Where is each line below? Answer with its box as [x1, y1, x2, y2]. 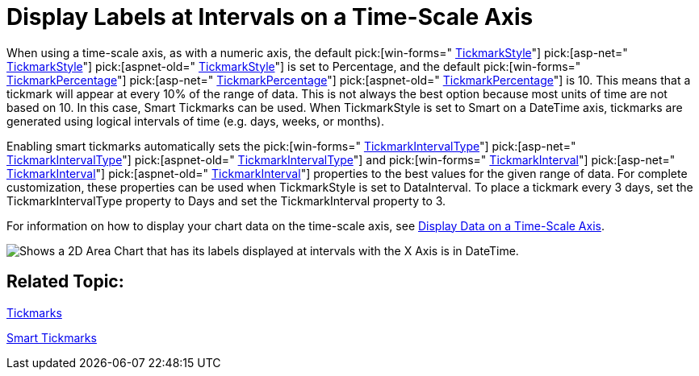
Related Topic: [6, 271, 124, 292]
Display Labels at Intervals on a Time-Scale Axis [6, 3, 534, 31]
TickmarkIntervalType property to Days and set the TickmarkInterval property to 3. [6, 193, 446, 208]
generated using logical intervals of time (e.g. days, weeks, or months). [6, 114, 385, 128]
